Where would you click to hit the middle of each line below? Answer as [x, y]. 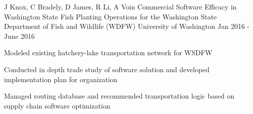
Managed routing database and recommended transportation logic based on [119, 96]
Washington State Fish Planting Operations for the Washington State [110, 16]
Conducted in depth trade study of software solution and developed [107, 69]
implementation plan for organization [61, 79]
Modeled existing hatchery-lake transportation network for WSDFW [108, 53]
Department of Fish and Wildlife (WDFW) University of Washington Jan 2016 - [127, 26]
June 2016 [19, 36]
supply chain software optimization [57, 105]
